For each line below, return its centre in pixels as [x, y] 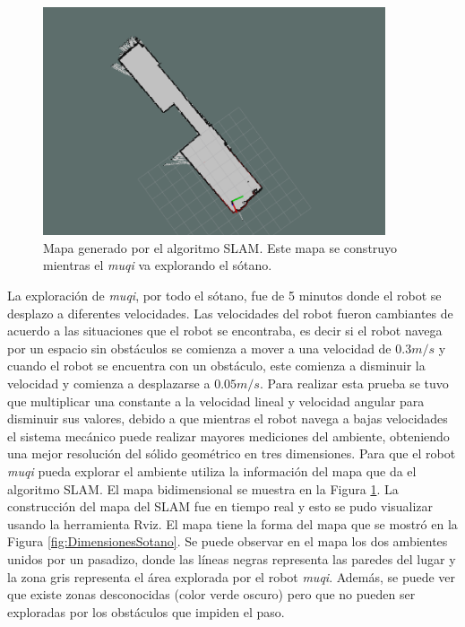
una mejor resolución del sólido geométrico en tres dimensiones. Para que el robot [232, 453]
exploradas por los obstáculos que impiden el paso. [146, 611]
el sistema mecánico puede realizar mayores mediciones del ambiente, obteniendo [228, 435]
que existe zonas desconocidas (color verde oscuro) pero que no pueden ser [211, 594]
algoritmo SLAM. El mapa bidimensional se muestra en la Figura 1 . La [203, 488]
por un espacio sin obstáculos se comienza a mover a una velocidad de [199, 348]
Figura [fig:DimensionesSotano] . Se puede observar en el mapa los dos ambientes [228, 541]
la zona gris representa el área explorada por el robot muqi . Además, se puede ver [232, 576]
